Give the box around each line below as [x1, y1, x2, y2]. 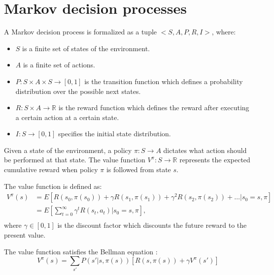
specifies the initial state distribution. [58, 128, 171, 139]
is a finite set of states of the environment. [22, 43, 150, 53]
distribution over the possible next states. [15, 86, 141, 96]
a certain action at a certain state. [15, 112, 119, 122]
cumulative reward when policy [4, 164, 98, 175]
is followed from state [106, 164, 171, 175]
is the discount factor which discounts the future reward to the [57, 220, 247, 230]
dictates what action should [163, 145, 247, 155]
